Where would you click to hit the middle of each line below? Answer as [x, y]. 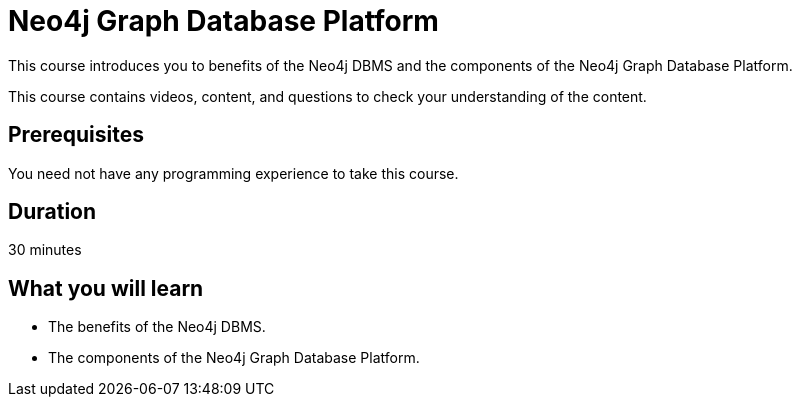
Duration [52, 212]
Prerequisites [76, 135]
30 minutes [45, 250]
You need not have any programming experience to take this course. [233, 173]
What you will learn [106, 288]
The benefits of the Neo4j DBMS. [157, 327]
